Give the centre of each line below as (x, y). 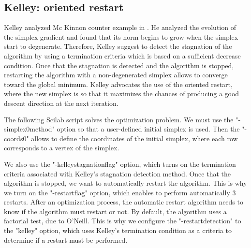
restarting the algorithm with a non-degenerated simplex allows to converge (116, 75)
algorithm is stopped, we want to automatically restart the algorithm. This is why (125, 183)
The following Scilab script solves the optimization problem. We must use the (119, 119)
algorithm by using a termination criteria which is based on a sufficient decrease (122, 55)
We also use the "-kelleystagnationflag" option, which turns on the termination (120, 164)
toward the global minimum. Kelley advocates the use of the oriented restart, (118, 84)
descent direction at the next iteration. (61, 103)
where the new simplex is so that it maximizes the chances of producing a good (122, 94)
